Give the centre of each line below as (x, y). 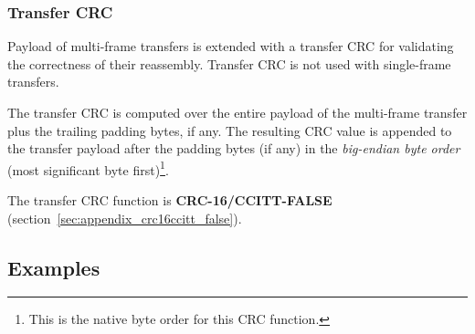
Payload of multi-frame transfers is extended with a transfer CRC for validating (231, 46)
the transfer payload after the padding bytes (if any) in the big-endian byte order (234, 148)
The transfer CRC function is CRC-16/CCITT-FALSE (170, 200)
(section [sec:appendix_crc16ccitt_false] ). (125, 218)
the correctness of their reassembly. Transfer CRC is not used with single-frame (229, 63)
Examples (54, 267)
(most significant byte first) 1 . (88, 168)
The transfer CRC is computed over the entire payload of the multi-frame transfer (237, 112)
